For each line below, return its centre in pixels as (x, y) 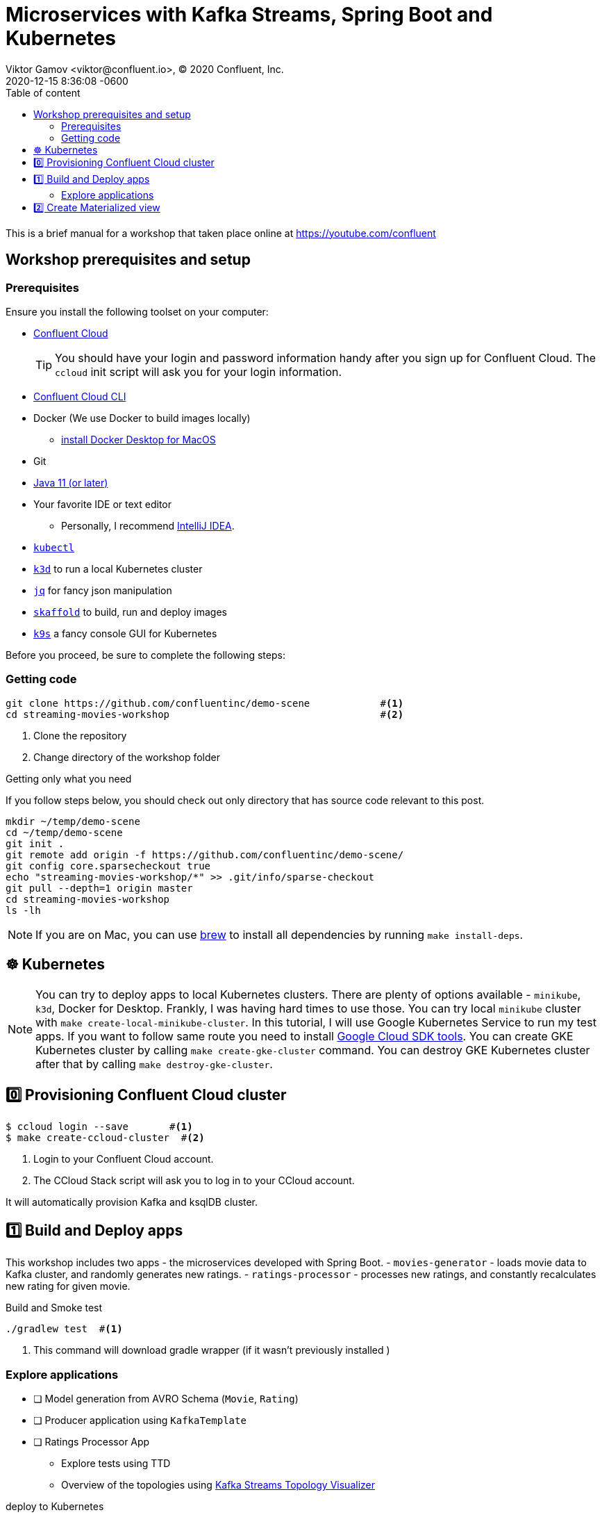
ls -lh (23, 910)
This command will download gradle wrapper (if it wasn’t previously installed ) (212, 1350)
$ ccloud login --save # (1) (99, 1127)
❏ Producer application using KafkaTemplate (140, 1420)
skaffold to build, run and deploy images (131, 612)
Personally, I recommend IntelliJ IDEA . (148, 525)
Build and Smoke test (54, 1308)
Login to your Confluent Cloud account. (124, 1159)
